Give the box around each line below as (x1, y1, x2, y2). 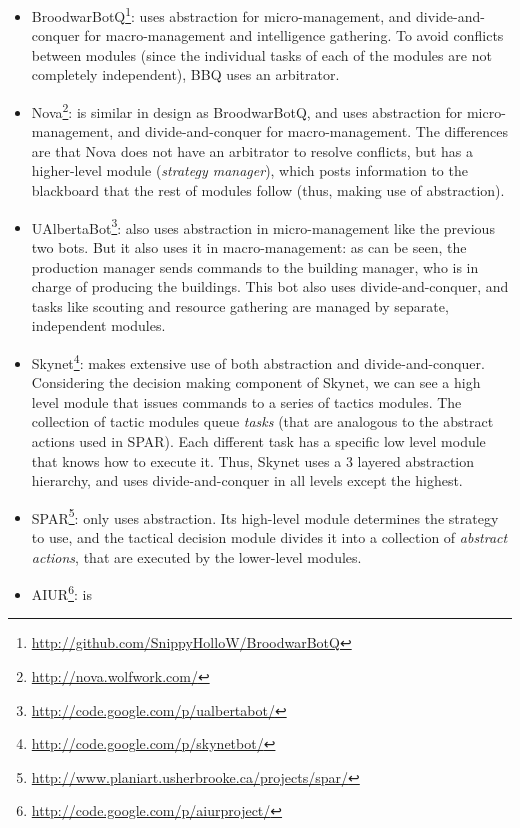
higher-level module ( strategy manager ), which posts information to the (31, 160, 468, 181)
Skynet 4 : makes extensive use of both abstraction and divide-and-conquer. (31, 349, 485, 373)
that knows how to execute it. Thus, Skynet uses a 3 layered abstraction (31, 450, 474, 471)
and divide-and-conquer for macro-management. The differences (117, 121, 509, 142)
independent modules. (31, 315, 166, 336)
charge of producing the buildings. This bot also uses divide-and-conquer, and (31, 276, 509, 297)
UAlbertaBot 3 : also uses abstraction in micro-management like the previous (31, 214, 495, 238)
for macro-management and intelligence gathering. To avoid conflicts (84, 25, 504, 46)
